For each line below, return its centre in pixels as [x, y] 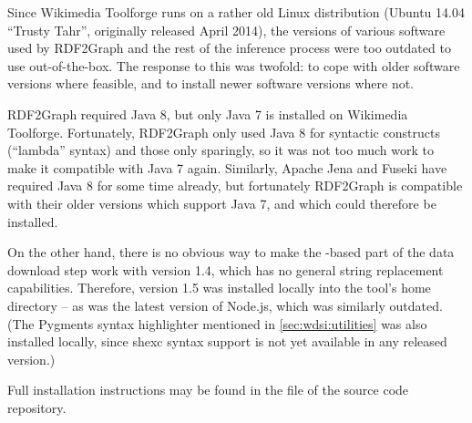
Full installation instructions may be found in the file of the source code [208, 390]
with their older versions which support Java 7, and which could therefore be [222, 203]
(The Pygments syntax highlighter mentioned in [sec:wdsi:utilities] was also [217, 323]
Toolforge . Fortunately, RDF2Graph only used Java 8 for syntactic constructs [224, 132]
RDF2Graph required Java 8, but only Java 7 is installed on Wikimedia [208, 113]
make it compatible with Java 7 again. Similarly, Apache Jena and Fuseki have [227, 167]
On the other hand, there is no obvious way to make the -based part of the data [231, 252]
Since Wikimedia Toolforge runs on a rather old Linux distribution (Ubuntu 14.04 [236, 12]
